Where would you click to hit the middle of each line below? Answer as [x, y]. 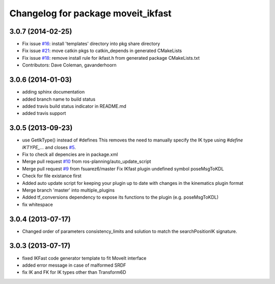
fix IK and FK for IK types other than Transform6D [74, 272]
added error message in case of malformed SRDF [74, 265]
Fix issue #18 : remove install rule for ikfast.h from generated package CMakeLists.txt [111, 58]
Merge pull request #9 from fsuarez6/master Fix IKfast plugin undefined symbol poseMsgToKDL [123, 169]
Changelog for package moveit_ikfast [90, 13]
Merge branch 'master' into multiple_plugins [68, 190]
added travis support [44, 113]
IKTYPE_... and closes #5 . [49, 147]
